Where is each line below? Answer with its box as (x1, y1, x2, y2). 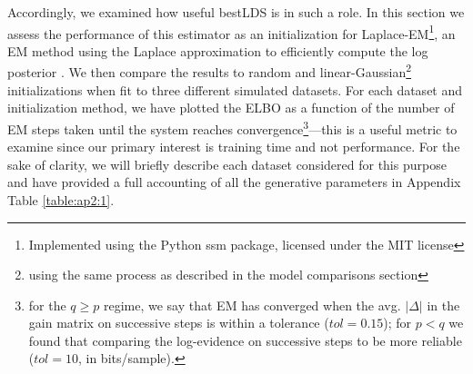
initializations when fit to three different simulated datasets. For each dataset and (7, 80, 463, 99)
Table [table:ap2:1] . (7, 190, 115, 209)
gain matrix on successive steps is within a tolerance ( (28, 313, 329, 332)
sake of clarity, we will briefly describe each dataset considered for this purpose (7, 154, 447, 173)
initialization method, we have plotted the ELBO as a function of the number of (7, 98, 455, 117)
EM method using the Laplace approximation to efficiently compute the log (7, 41, 428, 60)
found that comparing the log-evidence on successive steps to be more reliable (28, 330, 462, 349)
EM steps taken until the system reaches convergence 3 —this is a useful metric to (7, 116, 458, 138)
